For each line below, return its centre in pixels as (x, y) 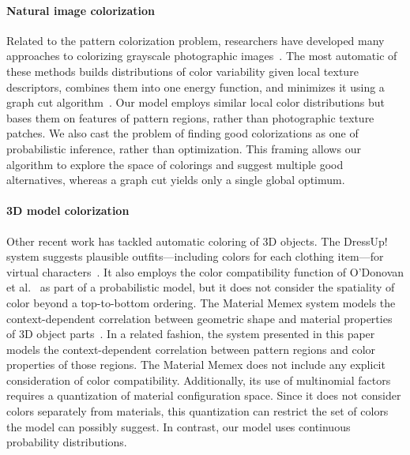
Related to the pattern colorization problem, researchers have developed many (196, 40)
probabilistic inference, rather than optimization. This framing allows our (184, 148)
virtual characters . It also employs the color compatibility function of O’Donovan (205, 271)
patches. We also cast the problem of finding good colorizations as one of (182, 133)
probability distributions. (67, 442)
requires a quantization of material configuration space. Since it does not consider (204, 395)
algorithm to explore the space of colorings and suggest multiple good (175, 164)
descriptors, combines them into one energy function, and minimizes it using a (196, 86)
